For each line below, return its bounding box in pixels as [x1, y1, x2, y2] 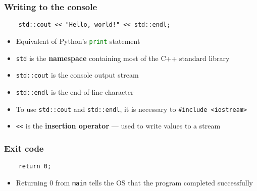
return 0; [18, 163, 52, 170]
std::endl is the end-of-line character [16, 86, 134, 97]
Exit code [4, 142, 44, 154]
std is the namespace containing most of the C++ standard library [16, 52, 230, 63]
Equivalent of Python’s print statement [16, 35, 140, 46]
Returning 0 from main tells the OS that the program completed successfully [16, 177, 253, 187]
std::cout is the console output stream [16, 70, 139, 80]
